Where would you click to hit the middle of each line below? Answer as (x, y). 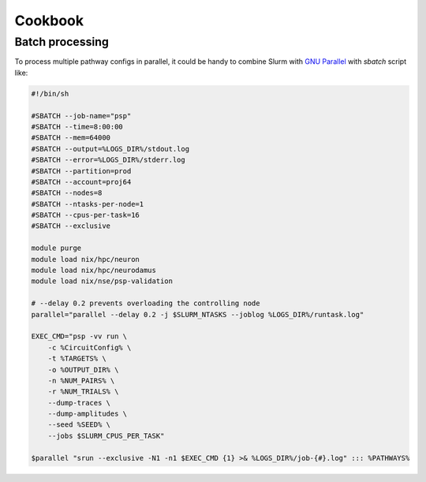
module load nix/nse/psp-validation (102, 281)
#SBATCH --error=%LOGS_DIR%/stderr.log (108, 160)
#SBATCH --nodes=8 (67, 193)
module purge (56, 248)
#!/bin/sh (50, 93)
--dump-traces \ (79, 403)
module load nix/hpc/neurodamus (94, 271)
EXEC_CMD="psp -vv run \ (79, 336)
